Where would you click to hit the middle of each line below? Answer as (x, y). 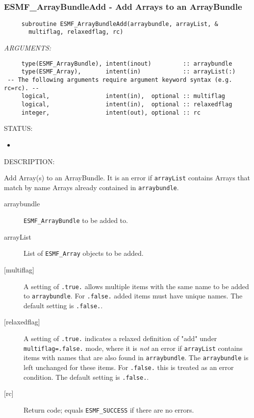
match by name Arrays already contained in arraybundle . (91, 187)
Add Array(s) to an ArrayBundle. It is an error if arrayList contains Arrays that (127, 178)
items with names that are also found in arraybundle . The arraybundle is (136, 357)
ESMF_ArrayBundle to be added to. (76, 220)
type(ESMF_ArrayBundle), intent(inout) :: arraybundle (127, 63)
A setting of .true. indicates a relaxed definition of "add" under (120, 338)
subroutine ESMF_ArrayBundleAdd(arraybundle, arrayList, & (120, 24)
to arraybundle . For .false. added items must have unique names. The (133, 296)
